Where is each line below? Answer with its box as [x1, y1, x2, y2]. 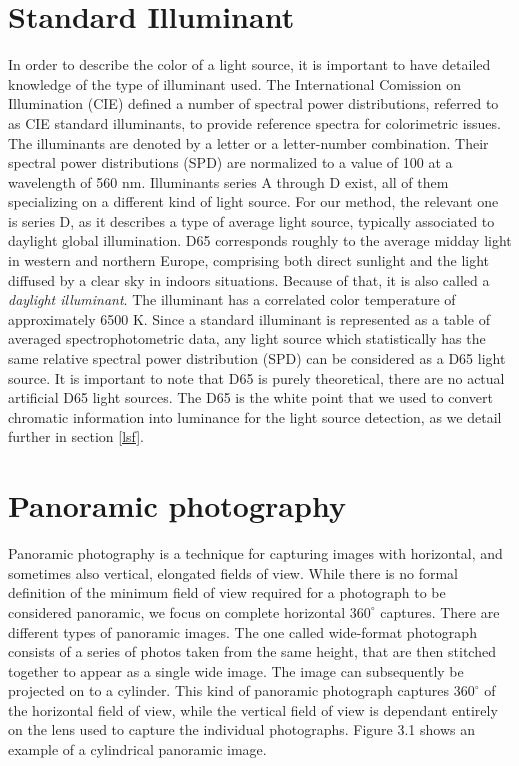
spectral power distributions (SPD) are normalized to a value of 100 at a [8, 152, 453, 173]
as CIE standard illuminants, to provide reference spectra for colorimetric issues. [8, 112, 501, 133]
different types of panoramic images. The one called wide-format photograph [8, 621, 477, 642]
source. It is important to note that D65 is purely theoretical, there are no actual [8, 367, 505, 388]
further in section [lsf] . [8, 426, 145, 447]
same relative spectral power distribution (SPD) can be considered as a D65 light [8, 348, 506, 369]
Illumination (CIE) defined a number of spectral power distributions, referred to [8, 93, 499, 114]
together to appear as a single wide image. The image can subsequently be [8, 660, 464, 681]
